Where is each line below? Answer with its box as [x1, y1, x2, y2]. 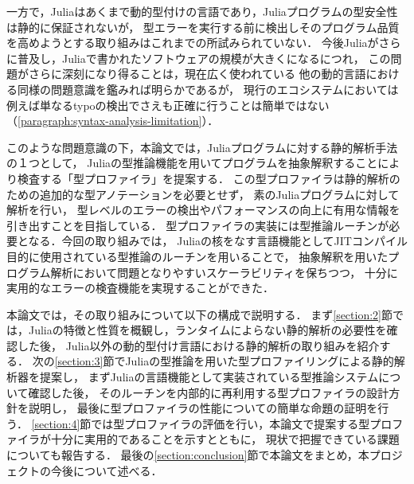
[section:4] [31, 415, 80, 431]
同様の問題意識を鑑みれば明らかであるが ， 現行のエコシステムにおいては [17, 80, 399, 97]
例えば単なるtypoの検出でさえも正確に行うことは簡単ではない [6, 96, 330, 113]
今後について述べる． [50, 462, 162, 478]
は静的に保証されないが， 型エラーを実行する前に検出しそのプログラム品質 [6, 18, 400, 35]
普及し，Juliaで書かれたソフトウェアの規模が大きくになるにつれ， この [17, 49, 391, 66]
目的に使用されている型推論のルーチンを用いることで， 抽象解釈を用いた [6, 248, 389, 264]
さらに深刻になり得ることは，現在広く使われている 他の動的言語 [28, 65, 366, 82]
